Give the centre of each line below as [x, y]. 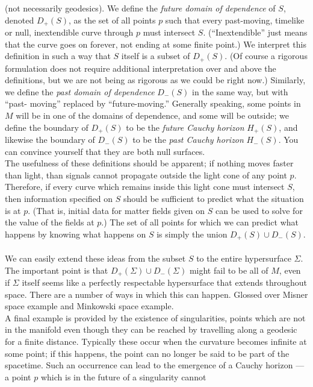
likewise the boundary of [50, 140]
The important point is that [57, 270]
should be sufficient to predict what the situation [213, 199]
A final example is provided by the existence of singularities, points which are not [155, 317]
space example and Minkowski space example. [89, 306]
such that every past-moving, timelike [235, 20]
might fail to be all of [229, 270]
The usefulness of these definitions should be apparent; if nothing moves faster [149, 163]
